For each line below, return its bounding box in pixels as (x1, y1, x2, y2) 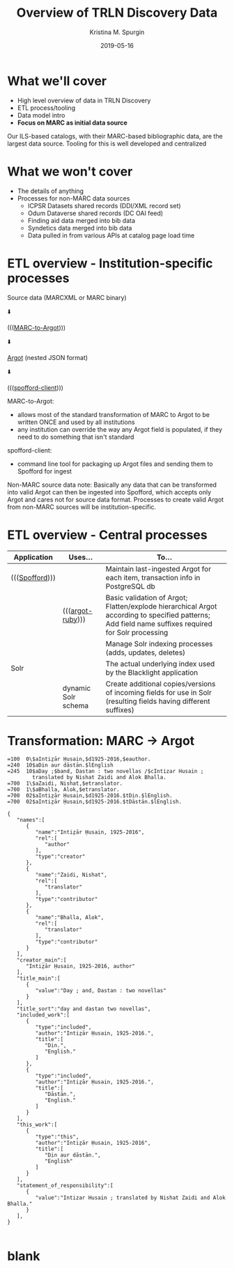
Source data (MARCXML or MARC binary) (7, 293, 127, 302)
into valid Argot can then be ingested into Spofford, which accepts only (7, 487, 212, 496)
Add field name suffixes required (105, 618, 212, 628)
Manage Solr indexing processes (105, 639, 213, 648)
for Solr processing (105, 627, 169, 637)
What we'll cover (7, 73, 107, 88)
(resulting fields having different (105, 696, 210, 706)
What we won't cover (7, 164, 133, 179)
